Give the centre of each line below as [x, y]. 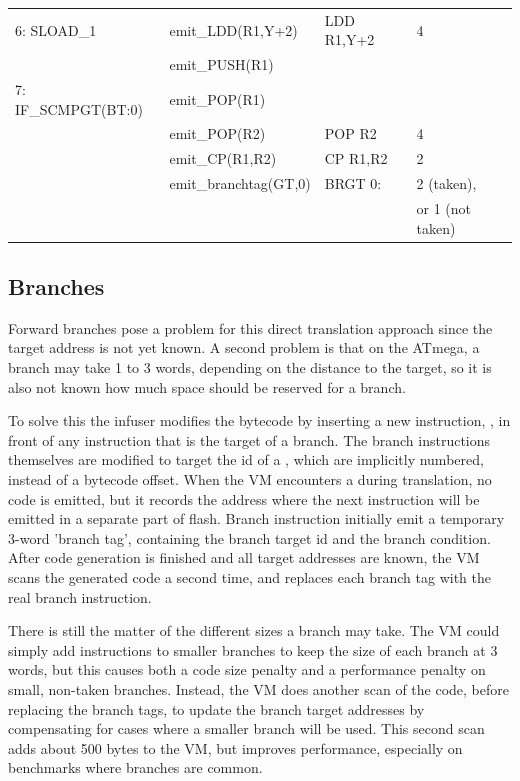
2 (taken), [446, 183]
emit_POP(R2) [217, 133]
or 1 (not [443, 208]
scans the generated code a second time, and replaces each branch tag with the [249, 577]
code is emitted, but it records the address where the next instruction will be [244, 498]
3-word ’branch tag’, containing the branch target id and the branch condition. [249, 537]
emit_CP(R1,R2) [223, 158]
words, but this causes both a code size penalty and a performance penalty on [247, 669]
